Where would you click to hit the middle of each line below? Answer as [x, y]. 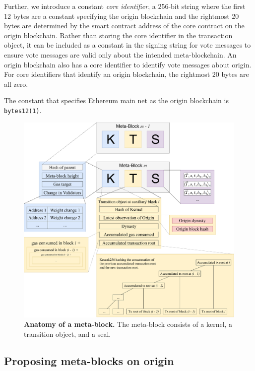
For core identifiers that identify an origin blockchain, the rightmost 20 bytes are [127, 74]
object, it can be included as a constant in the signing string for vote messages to [127, 45]
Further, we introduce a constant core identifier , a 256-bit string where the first [125, 6]
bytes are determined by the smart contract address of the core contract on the [124, 26]
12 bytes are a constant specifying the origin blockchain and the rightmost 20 [122, 16]
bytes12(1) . [23, 110]
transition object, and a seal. [67, 334]
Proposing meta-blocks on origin [89, 360]
